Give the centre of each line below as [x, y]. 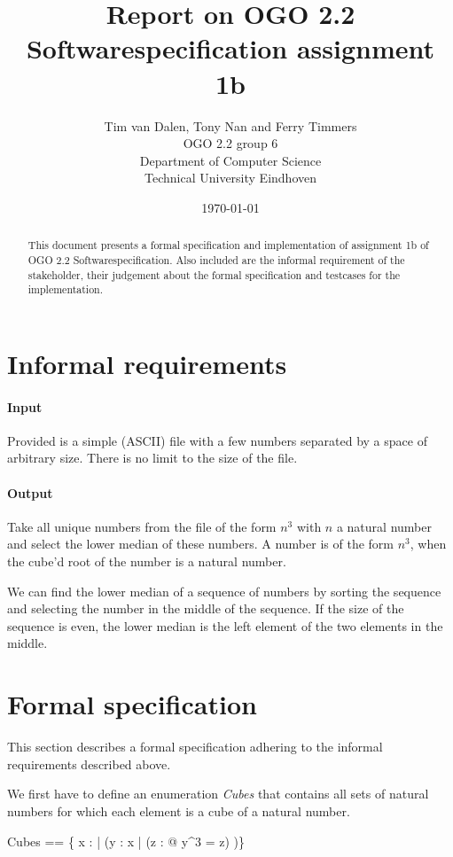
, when [428, 544]
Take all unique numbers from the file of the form [142, 526]
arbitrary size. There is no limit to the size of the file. [152, 458]
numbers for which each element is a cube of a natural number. [179, 810]
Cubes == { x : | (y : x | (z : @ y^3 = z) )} [126, 841]
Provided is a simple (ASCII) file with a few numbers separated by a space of [217, 440]
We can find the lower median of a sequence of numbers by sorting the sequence [224, 591]
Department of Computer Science [230, 160]
